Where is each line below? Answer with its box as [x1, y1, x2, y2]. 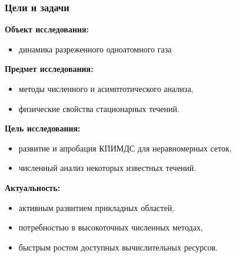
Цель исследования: [5, 122, 81, 134]
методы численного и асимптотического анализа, [18, 83, 194, 94]
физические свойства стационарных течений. [18, 102, 180, 114]
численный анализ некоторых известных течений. [18, 162, 197, 174]
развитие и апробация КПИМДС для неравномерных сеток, [18, 141, 232, 154]
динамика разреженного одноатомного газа [18, 42, 172, 55]
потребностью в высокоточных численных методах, [18, 221, 203, 233]
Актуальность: [5, 181, 61, 193]
